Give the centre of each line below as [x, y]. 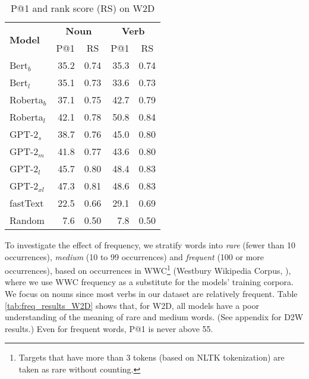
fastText [27, 203]
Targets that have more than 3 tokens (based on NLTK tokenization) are [152, 357]
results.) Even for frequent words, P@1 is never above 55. [109, 328]
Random [27, 220]
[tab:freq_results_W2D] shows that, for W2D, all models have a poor [132, 305]
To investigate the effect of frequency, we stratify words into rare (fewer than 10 [150, 245]
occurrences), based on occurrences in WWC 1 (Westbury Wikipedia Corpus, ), [148, 269]
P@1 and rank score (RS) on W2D [83, 8]
